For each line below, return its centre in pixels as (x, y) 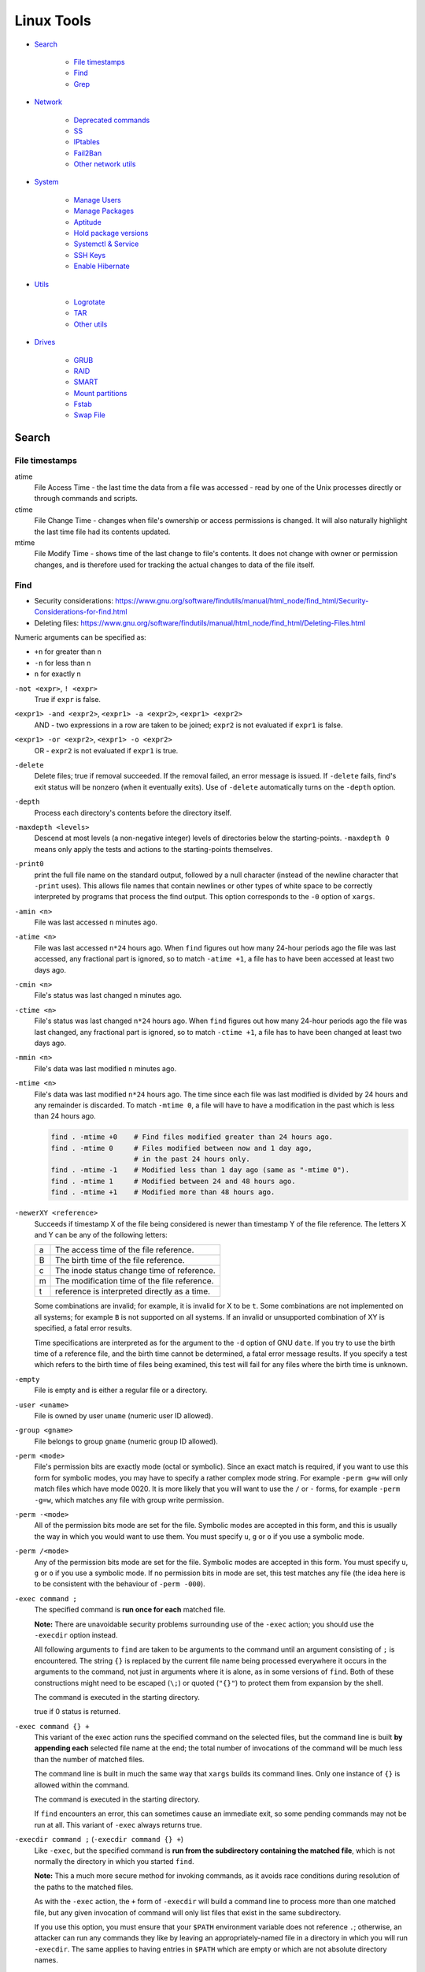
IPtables (87, 142)
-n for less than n (63, 663)
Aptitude (87, 222)
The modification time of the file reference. (135, 1281)
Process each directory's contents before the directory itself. (133, 812)
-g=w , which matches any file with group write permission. (129, 1500)
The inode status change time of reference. (135, 1271)
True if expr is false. (68, 700)
